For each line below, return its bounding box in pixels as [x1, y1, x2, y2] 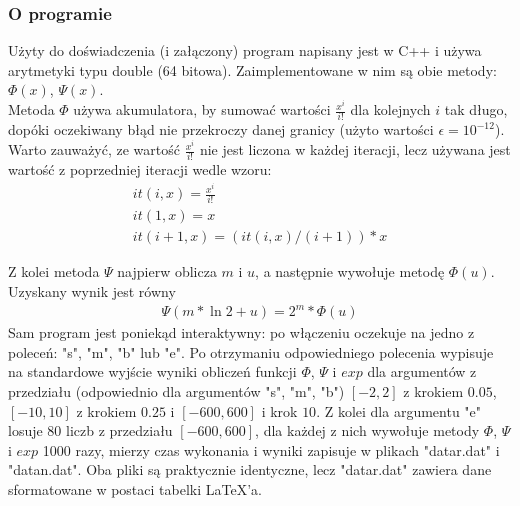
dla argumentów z [367, 361, 477, 382]
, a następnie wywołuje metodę [255, 261, 445, 282]
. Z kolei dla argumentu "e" [316, 400, 482, 421]
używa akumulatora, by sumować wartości [73, 99, 331, 120]
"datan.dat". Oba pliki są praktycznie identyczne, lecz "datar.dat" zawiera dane [8, 459, 492, 480]
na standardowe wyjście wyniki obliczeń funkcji [8, 361, 297, 382]
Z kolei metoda [8, 261, 100, 282]
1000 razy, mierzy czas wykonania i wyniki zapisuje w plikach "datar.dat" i [42, 439, 500, 460]
